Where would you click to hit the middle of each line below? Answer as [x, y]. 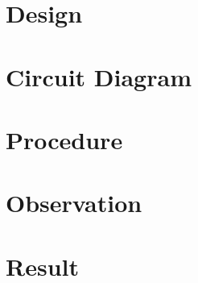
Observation [74, 203]
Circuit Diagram [99, 76]
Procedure [64, 139]
